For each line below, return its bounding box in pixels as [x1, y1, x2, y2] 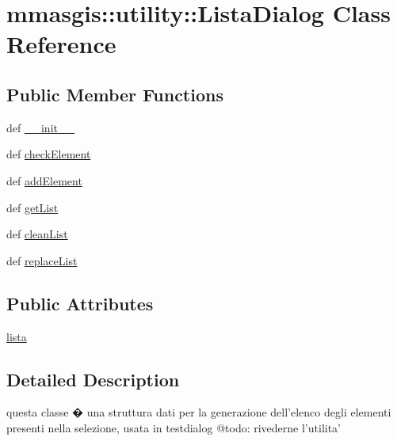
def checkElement [6, 146, 91, 162]
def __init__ [6, 119, 74, 135]
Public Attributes [6, 291, 154, 315]
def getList [6, 199, 59, 215]
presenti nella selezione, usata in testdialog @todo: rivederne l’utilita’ [6, 419, 342, 435]
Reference [6, 28, 116, 60]
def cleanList [6, 226, 68, 242]
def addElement [6, 172, 82, 188]
